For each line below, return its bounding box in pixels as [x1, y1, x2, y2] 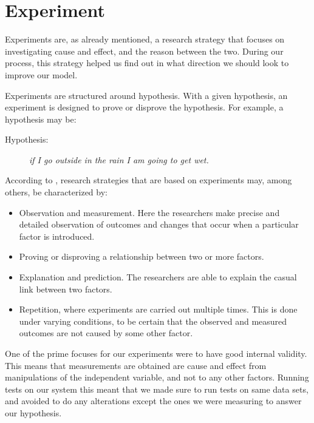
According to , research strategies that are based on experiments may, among [5, 174, 292, 186]
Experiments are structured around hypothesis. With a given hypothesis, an [5, 89, 288, 101]
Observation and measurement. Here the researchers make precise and [19, 206, 280, 218]
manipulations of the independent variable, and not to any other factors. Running [5, 371, 309, 384]
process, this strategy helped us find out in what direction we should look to [5, 56, 289, 69]
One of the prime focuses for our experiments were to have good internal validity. [5, 347, 307, 359]
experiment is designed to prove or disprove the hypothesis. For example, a [5, 101, 284, 113]
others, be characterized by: [5, 186, 108, 198]
